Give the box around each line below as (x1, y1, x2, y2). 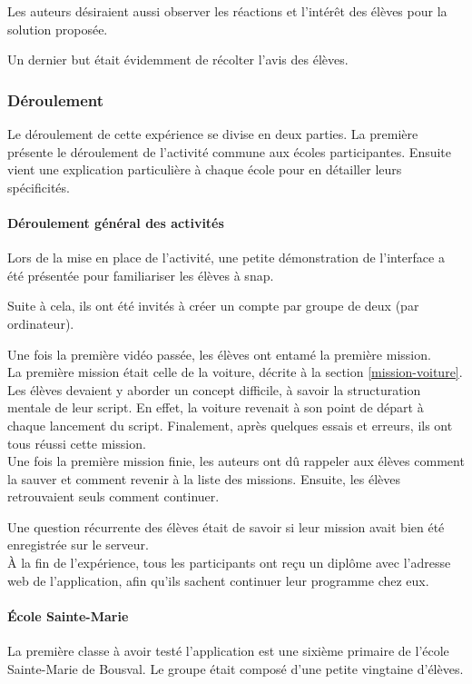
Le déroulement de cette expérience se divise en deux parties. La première (7, 124, 418, 143)
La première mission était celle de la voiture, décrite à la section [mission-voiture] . (7, 362, 463, 382)
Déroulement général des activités (7, 213, 224, 232)
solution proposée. (7, 19, 108, 38)
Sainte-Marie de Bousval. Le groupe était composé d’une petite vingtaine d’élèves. (7, 659, 464, 678)
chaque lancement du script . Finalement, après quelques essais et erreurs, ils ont (7, 415, 453, 434)
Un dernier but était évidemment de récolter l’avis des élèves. (7, 50, 349, 69)
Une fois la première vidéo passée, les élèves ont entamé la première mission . (7, 344, 431, 363)
